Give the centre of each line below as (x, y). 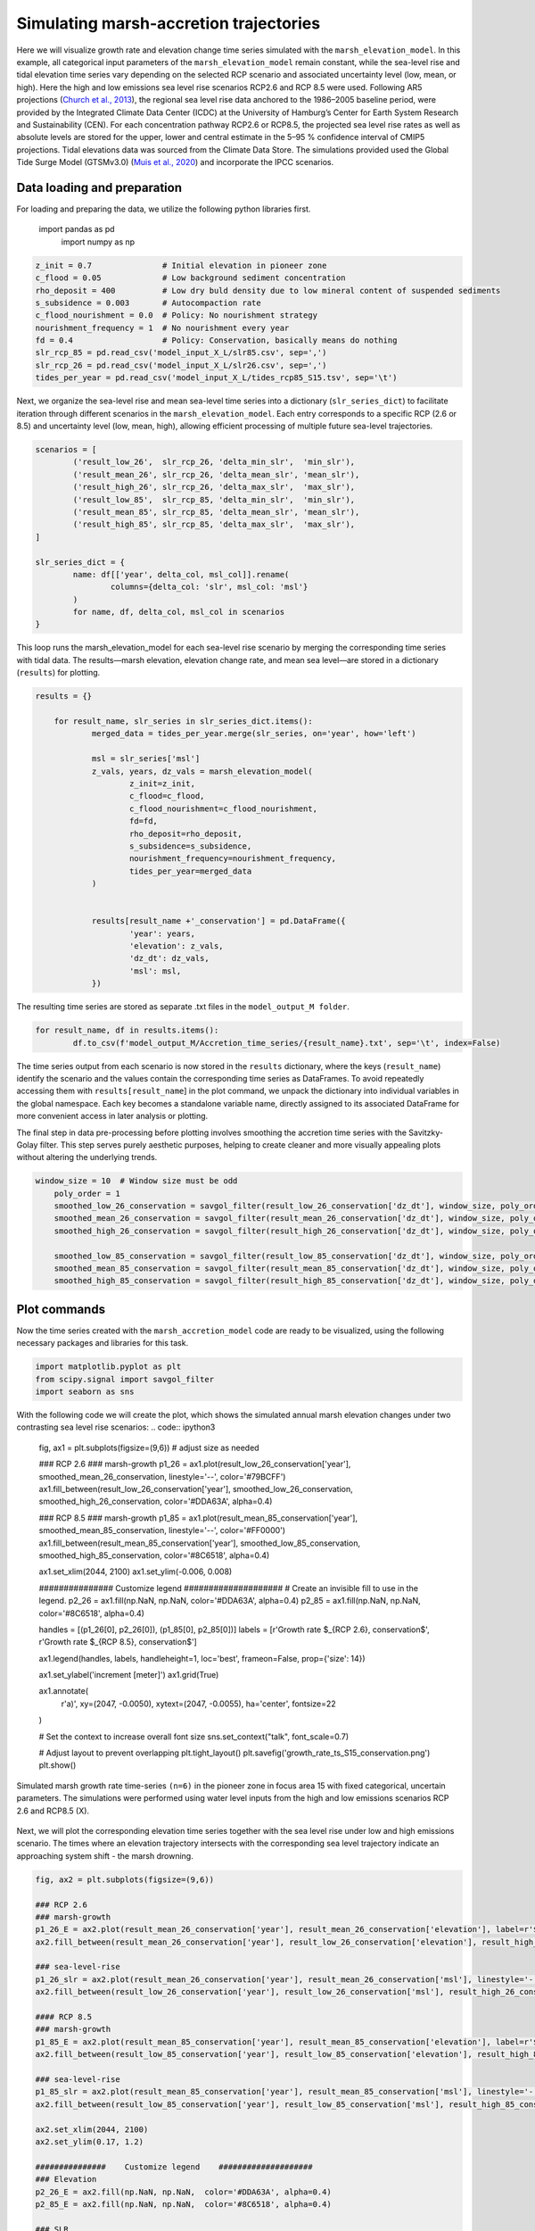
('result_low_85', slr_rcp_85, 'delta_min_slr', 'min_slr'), (214, 499)
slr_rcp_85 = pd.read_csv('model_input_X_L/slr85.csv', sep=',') (181, 353)
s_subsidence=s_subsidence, (191, 846)
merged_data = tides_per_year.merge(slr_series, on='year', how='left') (254, 734)
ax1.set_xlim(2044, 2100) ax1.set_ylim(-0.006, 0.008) (136, 1572)
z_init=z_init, (163, 784)
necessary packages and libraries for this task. (103, 1343)
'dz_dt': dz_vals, (169, 958)
